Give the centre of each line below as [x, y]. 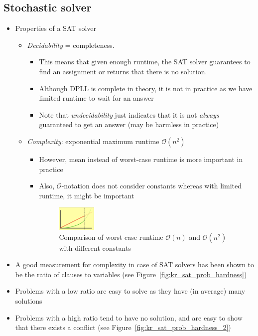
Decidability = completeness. [71, 45]
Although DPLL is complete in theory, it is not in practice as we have [146, 88]
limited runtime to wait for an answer [96, 98]
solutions [29, 301]
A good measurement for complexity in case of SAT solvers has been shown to [135, 264]
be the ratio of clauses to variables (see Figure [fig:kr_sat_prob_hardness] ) [131, 274]
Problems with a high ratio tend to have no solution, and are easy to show [129, 317]
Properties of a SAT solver [56, 28]
